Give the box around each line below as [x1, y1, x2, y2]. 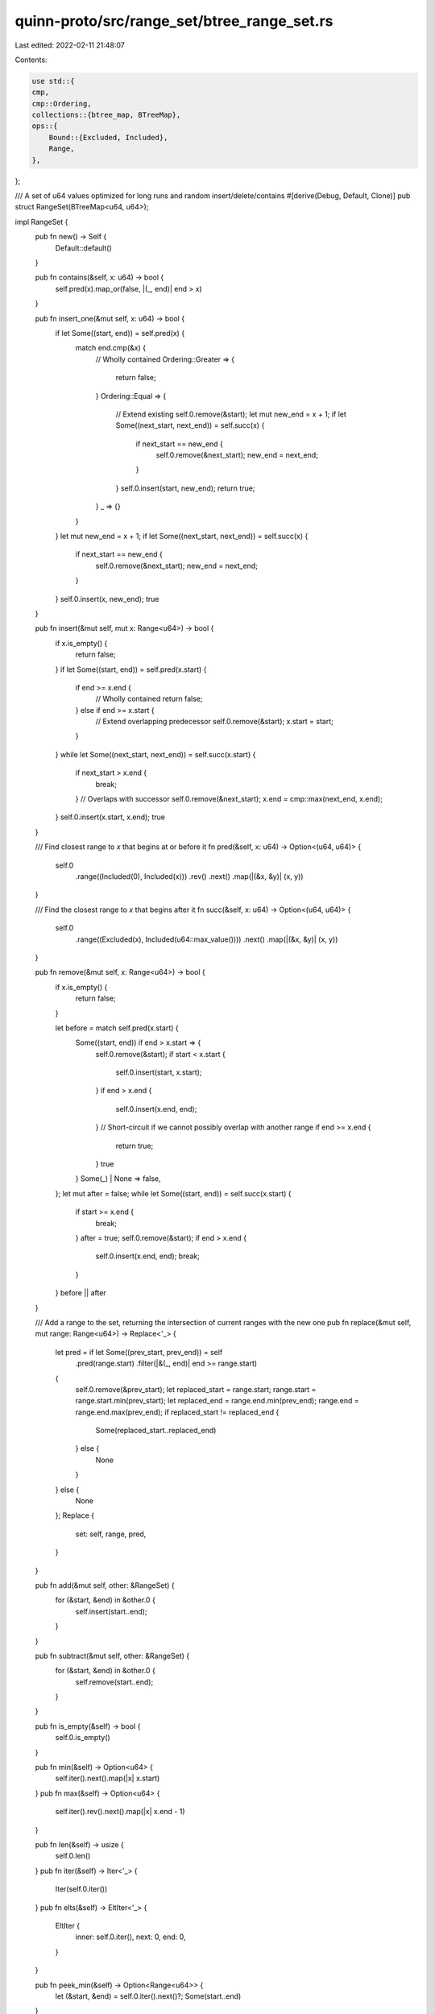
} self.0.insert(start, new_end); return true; [115, 483, 255, 493]
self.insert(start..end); [75, 1606, 148, 1616]
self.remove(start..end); [75, 1676, 154, 1687]
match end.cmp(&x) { [75, 343, 147, 353]
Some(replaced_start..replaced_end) [95, 1426, 217, 1436]
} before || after [55, 1288, 106, 1298]
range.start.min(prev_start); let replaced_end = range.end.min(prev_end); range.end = [75, 1396, 360, 1406]
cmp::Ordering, [31, 99, 92, 108]
